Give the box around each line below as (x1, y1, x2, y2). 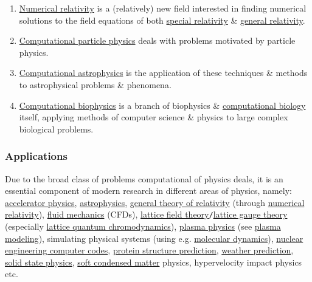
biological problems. (19, 122, 94, 135)
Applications (5, 148, 68, 163)
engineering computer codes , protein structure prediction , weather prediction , (5, 244, 294, 256)
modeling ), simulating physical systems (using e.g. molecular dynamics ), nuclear (5, 232, 303, 244)
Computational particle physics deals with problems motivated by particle (19, 34, 296, 47)
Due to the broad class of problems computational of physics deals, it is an (5, 172, 283, 185)
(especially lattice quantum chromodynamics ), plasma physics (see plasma (5, 220, 281, 232)
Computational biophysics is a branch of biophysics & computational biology (19, 98, 306, 111)
